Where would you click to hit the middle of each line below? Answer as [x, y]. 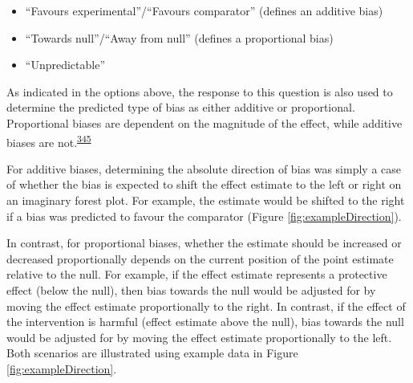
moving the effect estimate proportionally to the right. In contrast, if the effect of [206, 306]
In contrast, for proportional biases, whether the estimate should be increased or [204, 243]
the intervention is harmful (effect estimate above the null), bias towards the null [205, 322]
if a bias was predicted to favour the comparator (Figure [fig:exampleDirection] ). [204, 216]
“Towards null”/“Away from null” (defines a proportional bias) [179, 37]
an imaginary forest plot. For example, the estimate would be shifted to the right [206, 200]
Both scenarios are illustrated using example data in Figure [152, 353]
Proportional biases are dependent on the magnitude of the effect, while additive [204, 122]
